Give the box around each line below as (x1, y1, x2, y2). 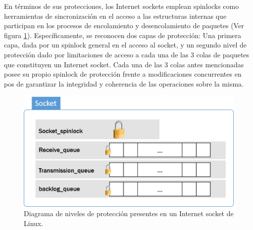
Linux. (24, 218, 44, 228)
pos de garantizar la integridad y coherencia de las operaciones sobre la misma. (4, 78, 244, 89)
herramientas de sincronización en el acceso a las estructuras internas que (4, 10, 227, 21)
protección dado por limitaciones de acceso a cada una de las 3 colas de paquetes (4, 49, 250, 59)
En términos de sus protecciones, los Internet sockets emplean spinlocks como (4, 1, 239, 11)
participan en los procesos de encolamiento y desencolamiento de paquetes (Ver (4, 20, 244, 31)
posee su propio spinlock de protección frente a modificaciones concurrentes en (4, 69, 242, 79)
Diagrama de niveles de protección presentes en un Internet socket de (24, 208, 234, 219)
